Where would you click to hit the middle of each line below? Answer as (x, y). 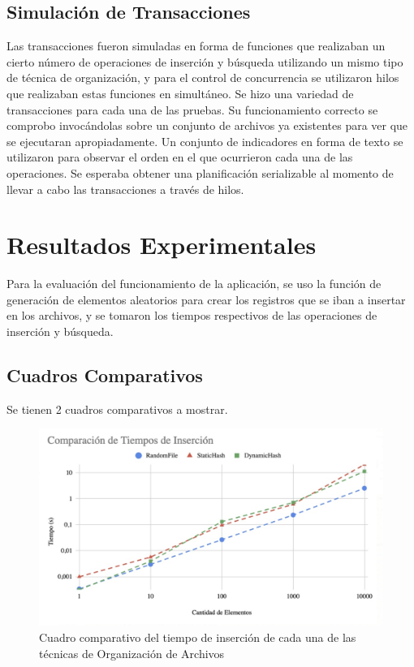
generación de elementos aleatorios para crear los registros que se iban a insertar (206, 299)
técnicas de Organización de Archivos (132, 653)
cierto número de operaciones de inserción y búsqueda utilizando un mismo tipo (205, 61)
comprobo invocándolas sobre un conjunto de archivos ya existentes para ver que (207, 125)
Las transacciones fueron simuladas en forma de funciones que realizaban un (196, 46)
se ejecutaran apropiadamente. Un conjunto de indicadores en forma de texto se (205, 141)
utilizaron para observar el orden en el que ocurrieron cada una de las (180, 157)
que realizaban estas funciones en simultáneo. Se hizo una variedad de (180, 93)
